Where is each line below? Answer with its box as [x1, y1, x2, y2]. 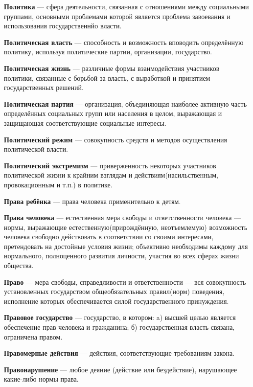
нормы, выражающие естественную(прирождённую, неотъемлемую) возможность [4, 222, 248, 232]
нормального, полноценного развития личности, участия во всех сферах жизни [4, 250, 239, 261]
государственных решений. [4, 82, 84, 92]
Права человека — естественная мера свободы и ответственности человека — [4, 212, 241, 223]
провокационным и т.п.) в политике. [4, 179, 113, 189]
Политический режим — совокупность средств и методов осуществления [4, 134, 227, 144]
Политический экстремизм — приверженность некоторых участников [4, 160, 216, 170]
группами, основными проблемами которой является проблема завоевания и [4, 11, 230, 21]
